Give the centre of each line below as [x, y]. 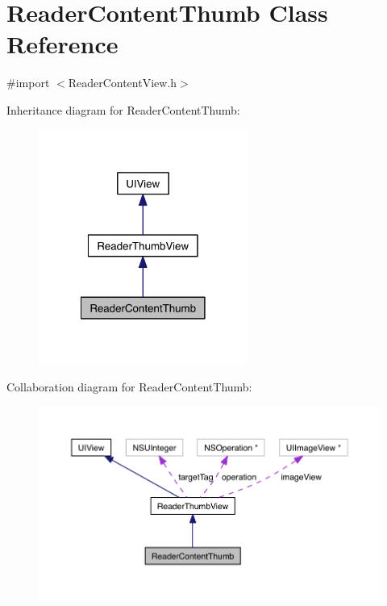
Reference [62, 44]
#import [28, 83]
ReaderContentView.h [123, 83]
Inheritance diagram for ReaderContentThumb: [123, 109]
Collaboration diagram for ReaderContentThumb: [129, 386]
